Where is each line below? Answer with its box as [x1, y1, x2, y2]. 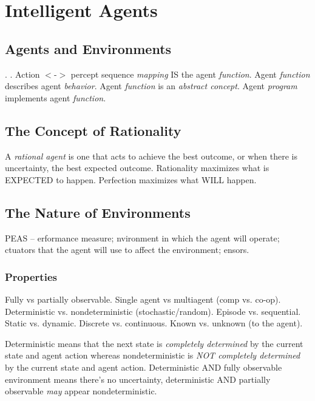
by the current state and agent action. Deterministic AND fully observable [5, 360, 282, 373]
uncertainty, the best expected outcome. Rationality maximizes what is [5, 161, 269, 174]
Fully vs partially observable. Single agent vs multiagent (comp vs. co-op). [5, 292, 281, 305]
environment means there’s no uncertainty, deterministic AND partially [5, 372, 271, 385]
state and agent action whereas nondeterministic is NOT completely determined [5, 349, 300, 362]
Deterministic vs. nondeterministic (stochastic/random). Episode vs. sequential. [5, 305, 301, 317]
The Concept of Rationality [5, 121, 181, 140]
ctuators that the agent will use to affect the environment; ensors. [5, 243, 249, 256]
